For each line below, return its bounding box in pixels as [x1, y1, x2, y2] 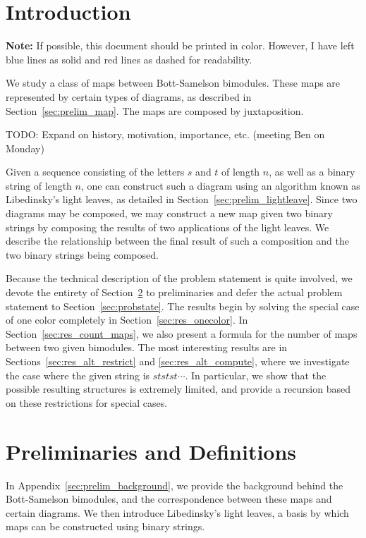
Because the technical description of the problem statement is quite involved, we [6, 271, 353, 286]
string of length [6, 178, 72, 192]
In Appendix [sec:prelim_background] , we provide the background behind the [6, 477, 343, 492]
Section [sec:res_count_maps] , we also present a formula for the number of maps [6, 326, 358, 341]
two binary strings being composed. [6, 247, 159, 262]
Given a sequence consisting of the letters [6, 164, 185, 179]
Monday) [6, 140, 44, 155]
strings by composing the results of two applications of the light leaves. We [6, 219, 329, 234]
